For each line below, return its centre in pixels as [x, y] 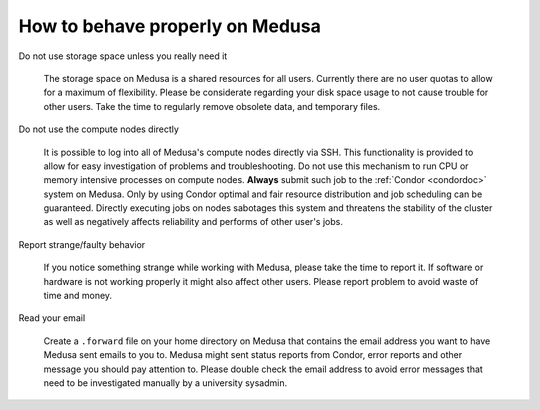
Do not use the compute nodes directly [99, 129]
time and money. [78, 296]
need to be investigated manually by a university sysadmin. [165, 382]
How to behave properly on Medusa [170, 26]
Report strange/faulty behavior [82, 244]
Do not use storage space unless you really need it [123, 56]
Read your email [52, 318]
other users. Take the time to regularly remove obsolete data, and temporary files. [212, 106]
